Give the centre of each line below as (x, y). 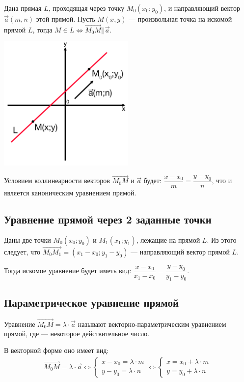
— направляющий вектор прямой (180, 251)
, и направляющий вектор (202, 8)
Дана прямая (23, 8)
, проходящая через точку (86, 8)
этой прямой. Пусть (66, 19)
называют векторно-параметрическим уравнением (152, 324)
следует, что (22, 251)
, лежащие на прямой (168, 239)
